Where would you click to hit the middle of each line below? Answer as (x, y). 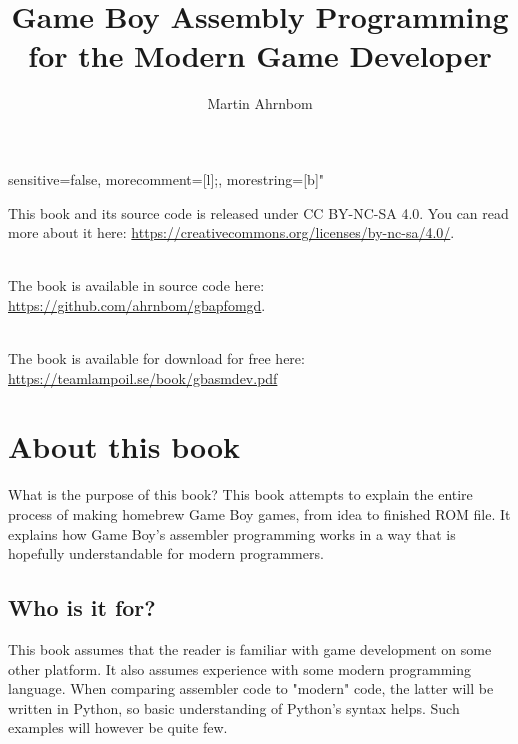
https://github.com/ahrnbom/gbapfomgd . (137, 304)
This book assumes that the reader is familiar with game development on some (250, 648)
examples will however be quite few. (118, 727)
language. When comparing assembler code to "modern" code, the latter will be (251, 688)
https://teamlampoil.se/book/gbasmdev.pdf (143, 377)
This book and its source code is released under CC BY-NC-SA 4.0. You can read (258, 212)
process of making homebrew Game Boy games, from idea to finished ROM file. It (259, 513)
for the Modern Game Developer (260, 55)
